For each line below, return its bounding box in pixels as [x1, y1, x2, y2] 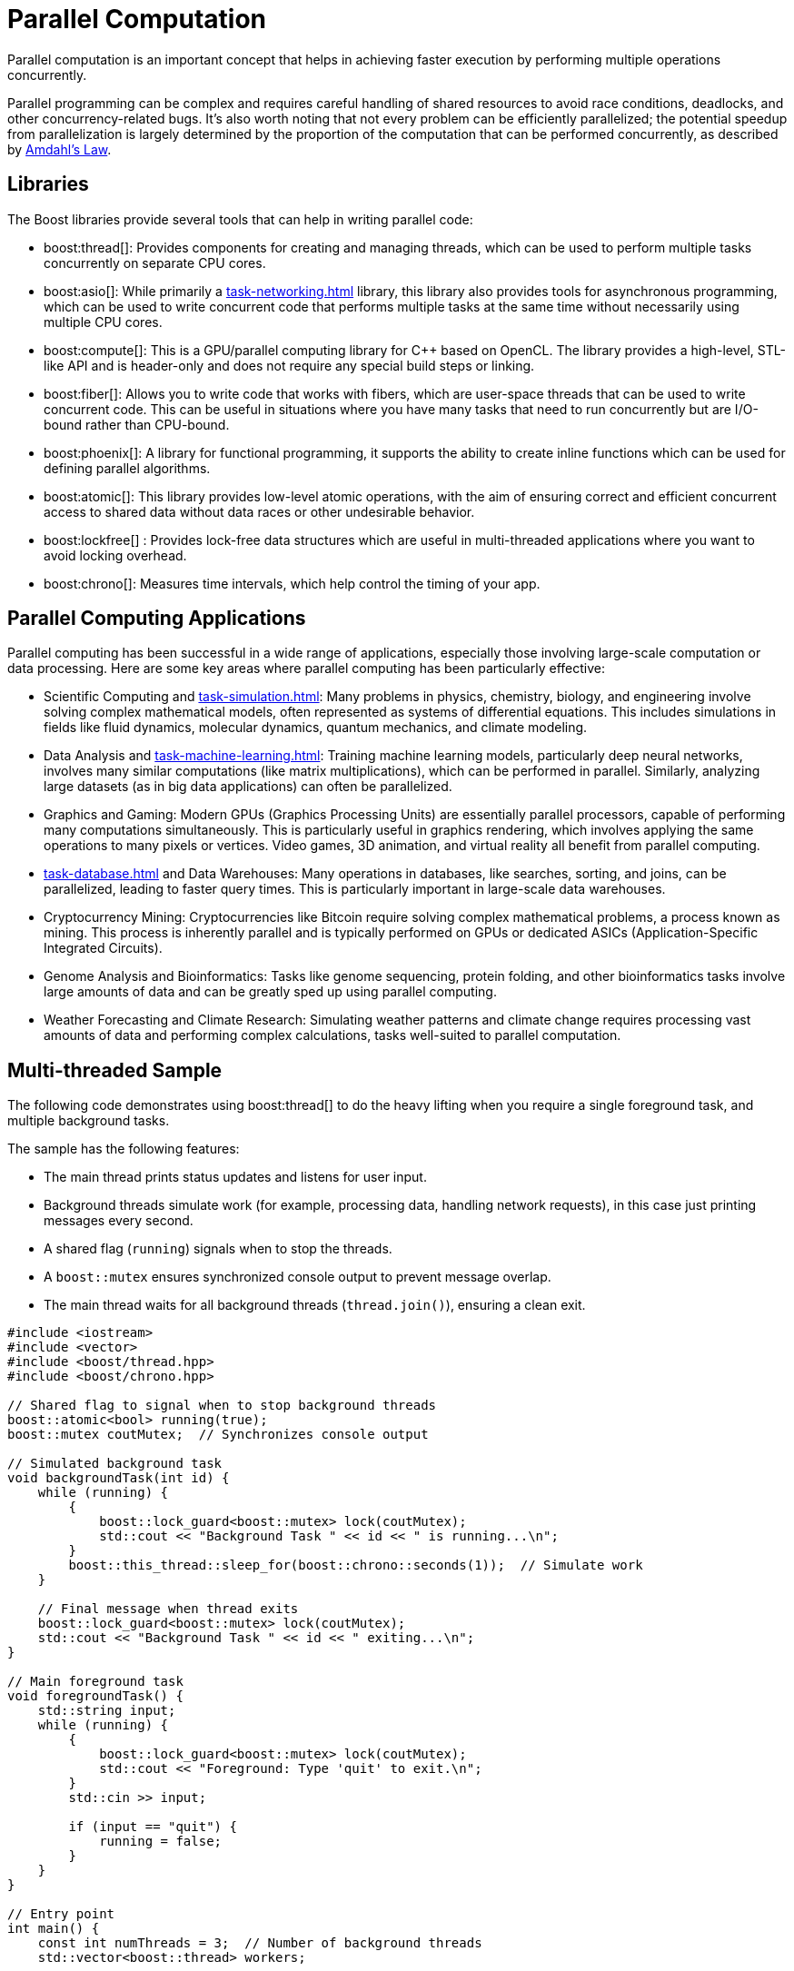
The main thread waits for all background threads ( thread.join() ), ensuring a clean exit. [44, 1297, 586, 1313]
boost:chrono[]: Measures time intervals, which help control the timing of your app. [44, 575, 541, 591]
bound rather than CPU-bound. [44, 416, 230, 432]
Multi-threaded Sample [7, 1058, 223, 1082]
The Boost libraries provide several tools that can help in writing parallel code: [7, 211, 473, 227]
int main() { [7, 1921, 100, 1936]
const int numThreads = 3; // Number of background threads [37, 1936, 482, 1951]
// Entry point [7, 1907, 115, 1922]
